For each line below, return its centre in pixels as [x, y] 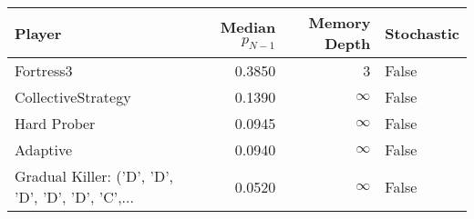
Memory [340, 22]
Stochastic [422, 33]
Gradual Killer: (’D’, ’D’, [94, 176]
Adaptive [44, 149]
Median [248, 26]
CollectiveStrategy [73, 97]
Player [38, 33]
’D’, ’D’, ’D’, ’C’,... [74, 197]
